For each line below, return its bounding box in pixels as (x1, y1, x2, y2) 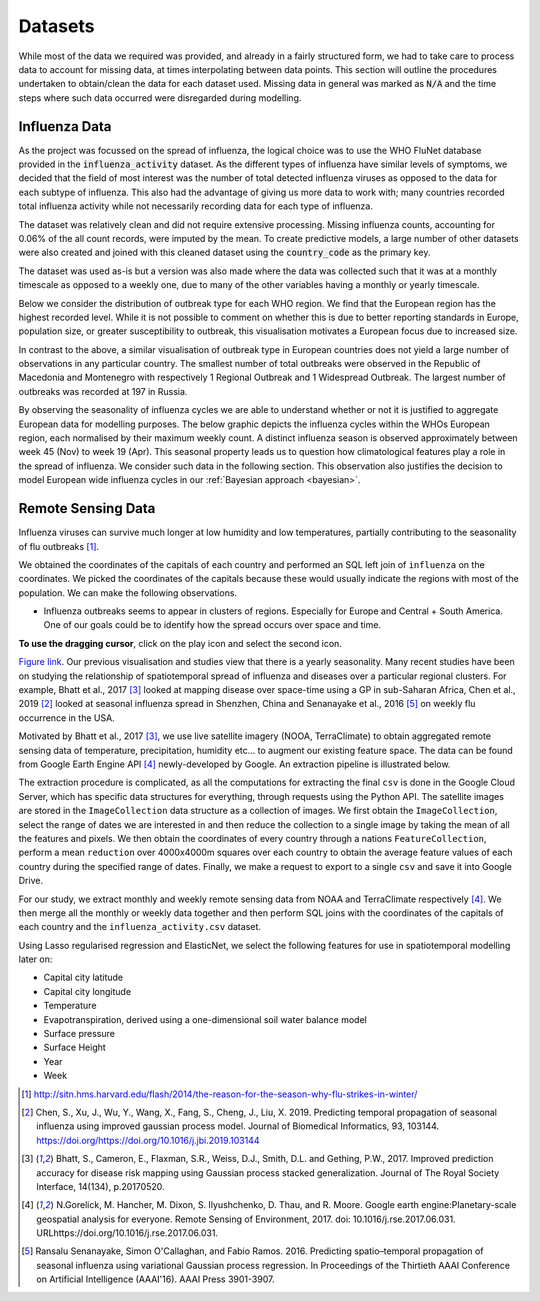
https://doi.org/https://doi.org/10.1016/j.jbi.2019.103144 (36, 1134, 260, 1146)
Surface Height (43, 1041, 107, 1054)
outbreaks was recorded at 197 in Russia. (18, 385, 188, 397)
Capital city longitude (43, 985, 132, 997)
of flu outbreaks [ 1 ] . (18, 540, 100, 552)
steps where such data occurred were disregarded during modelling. (18, 91, 302, 104)
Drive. (18, 875, 44, 887)
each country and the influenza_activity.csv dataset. (18, 921, 262, 933)
